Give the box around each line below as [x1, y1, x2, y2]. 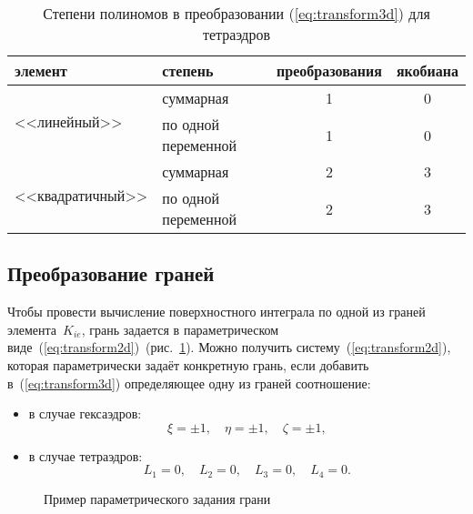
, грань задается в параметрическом [81, 319, 279, 338]
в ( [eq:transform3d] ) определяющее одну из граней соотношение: [7, 373, 371, 392]
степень [162, 60, 214, 81]
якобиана [396, 60, 458, 81]
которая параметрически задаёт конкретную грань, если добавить [7, 355, 369, 374]
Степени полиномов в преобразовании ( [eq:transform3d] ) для [43, 3, 430, 24]
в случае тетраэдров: [28, 446, 143, 465]
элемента [7, 319, 57, 338]
